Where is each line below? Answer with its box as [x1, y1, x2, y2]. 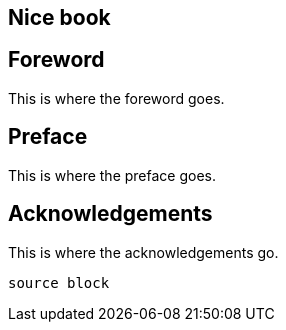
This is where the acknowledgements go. [8, 243, 279, 261]
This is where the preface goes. [8, 166, 217, 184]
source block [8, 274, 110, 291]
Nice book [8, 5, 111, 30]
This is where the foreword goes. [8, 89, 225, 107]
